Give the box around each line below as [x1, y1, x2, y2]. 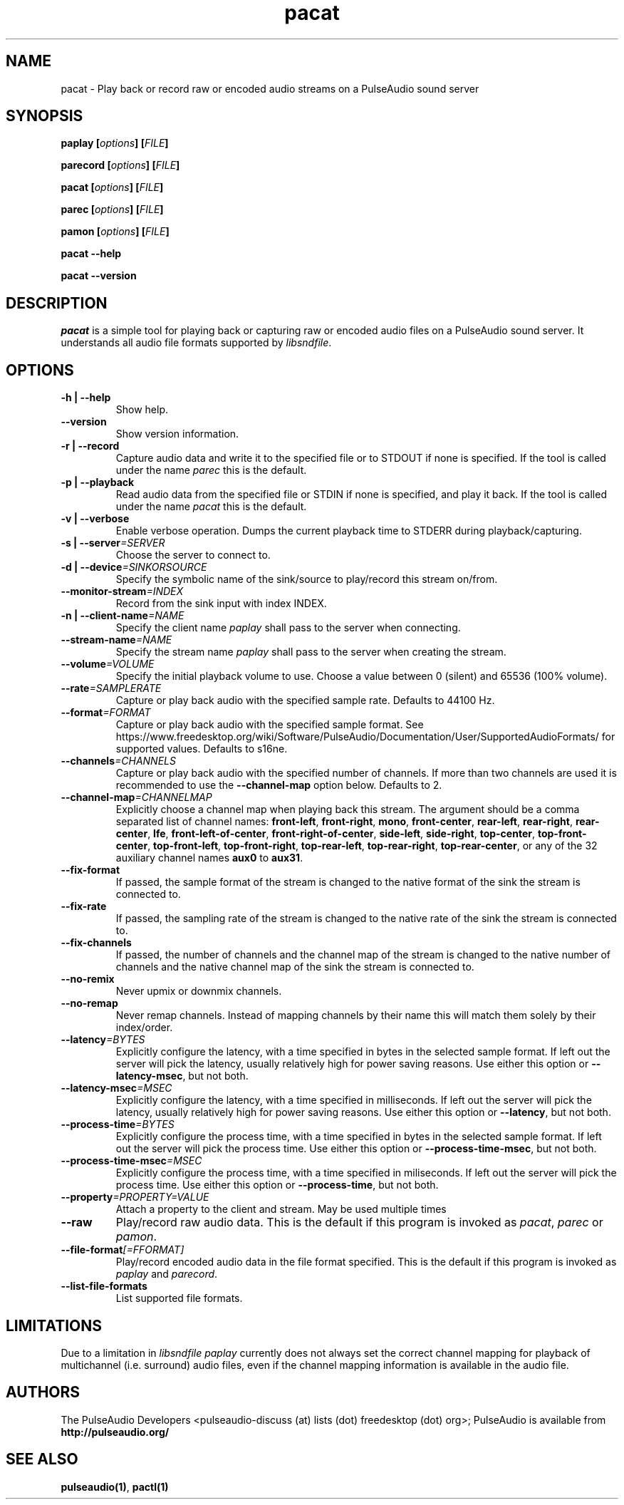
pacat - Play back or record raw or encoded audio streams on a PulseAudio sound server [61, 82, 479, 95]
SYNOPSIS [6, 107, 83, 125]
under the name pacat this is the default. [115, 500, 307, 513]
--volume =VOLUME [61, 658, 155, 671]
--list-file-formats [61, 1280, 147, 1293]
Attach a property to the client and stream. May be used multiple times [115, 1203, 447, 1216]
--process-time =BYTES [61, 1118, 175, 1131]
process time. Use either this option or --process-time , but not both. [115, 1179, 439, 1191]
